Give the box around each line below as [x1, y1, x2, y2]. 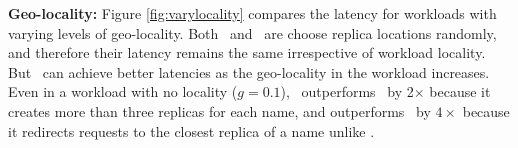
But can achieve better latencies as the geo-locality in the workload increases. [8, 61, 490, 82]
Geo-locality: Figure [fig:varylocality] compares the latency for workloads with [8, 3, 497, 23]
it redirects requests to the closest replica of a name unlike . [8, 120, 375, 141]
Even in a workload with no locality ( [8, 81, 238, 102]
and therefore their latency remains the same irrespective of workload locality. [8, 42, 486, 63]
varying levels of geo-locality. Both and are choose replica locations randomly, [8, 22, 497, 43]
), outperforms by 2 [280, 81, 414, 102]
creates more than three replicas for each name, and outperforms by [8, 100, 431, 121]
